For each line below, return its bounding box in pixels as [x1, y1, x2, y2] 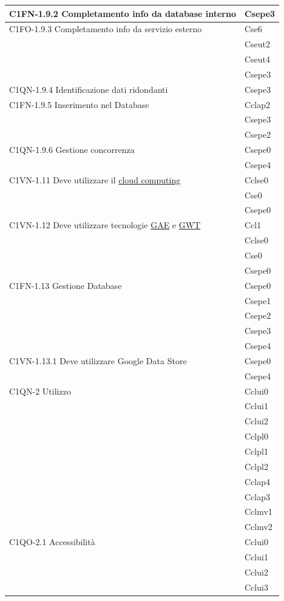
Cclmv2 [244, 520, 272, 533]
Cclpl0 [244, 430, 268, 443]
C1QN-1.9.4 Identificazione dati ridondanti [9, 83, 168, 95]
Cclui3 [244, 580, 268, 593]
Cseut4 [244, 53, 271, 66]
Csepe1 [244, 294, 271, 307]
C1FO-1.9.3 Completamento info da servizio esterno [9, 22, 202, 35]
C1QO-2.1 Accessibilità [9, 535, 95, 548]
